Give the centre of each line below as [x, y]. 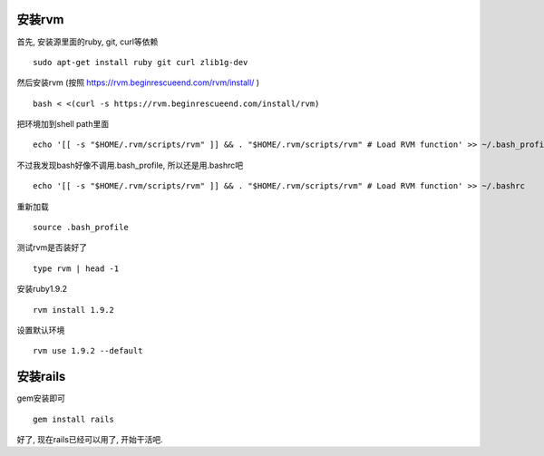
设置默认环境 [41, 330]
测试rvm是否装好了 [52, 247]
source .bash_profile [81, 228]
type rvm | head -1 [76, 268]
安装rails [41, 377]
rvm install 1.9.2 [74, 310]
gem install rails [74, 419]
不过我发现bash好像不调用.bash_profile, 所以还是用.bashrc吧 [130, 165]
